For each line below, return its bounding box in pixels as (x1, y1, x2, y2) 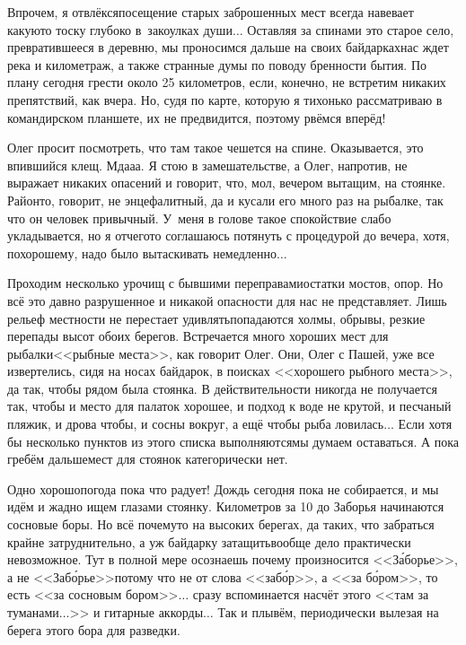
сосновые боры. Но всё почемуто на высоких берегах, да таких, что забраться (7, 515, 435, 534)
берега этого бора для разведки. (7, 620, 180, 639)
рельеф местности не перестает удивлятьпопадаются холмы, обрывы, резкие (7, 309, 426, 327)
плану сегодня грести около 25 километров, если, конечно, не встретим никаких (7, 73, 446, 92)
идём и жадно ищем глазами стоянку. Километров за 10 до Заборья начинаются (7, 497, 444, 516)
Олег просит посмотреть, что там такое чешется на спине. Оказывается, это (7, 138, 424, 157)
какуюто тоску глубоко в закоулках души (7, 20, 233, 39)
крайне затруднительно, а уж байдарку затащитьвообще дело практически (7, 532, 411, 551)
